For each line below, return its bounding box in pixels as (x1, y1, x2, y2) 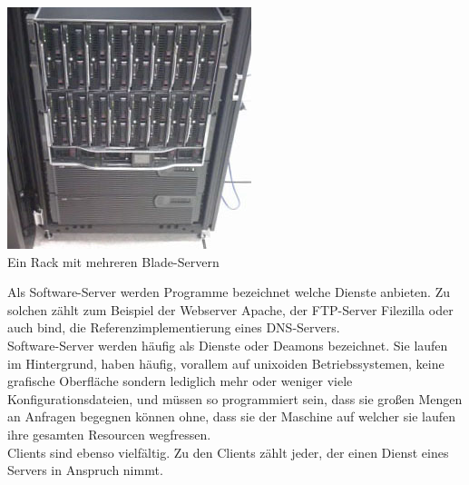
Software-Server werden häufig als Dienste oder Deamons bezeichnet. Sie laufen (7, 335, 448, 354)
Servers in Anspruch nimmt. (7, 460, 163, 480)
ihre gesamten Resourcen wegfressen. (7, 424, 211, 443)
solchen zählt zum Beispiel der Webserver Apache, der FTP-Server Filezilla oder (7, 300, 454, 319)
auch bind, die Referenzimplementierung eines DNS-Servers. (7, 318, 340, 337)
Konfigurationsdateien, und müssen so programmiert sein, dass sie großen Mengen (7, 389, 463, 408)
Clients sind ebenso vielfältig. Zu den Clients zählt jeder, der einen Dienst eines (7, 442, 449, 461)
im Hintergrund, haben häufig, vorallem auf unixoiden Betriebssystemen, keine (7, 353, 445, 372)
